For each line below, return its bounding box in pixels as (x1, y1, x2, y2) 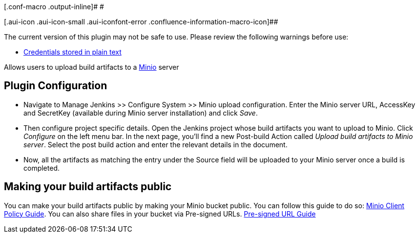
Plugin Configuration (4, 79, 107, 92)
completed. (23, 163, 60, 172)
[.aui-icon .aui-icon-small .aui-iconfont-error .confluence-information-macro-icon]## (4, 18, 278, 26)
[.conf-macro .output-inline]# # (4, 2, 104, 11)
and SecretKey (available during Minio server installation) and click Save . (23, 108, 258, 117)
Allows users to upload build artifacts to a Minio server (4, 63, 179, 71)
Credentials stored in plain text (23, 48, 122, 56)
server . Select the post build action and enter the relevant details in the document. (23, 140, 288, 149)
